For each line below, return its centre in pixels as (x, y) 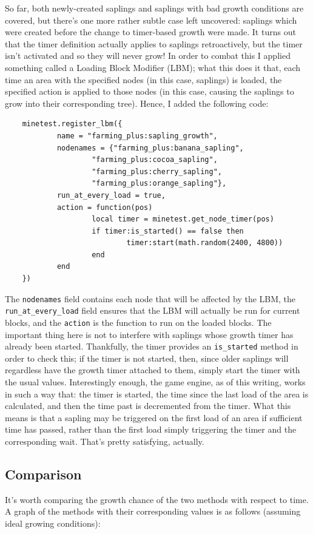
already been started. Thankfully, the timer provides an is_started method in (152, 346)
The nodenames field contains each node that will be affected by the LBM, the (150, 298)
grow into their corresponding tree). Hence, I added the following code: (137, 103)
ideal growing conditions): (53, 523)
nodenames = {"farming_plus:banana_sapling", (150, 148)
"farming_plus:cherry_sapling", (157, 171)
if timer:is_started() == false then (168, 231)
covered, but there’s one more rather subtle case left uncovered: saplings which (151, 20)
